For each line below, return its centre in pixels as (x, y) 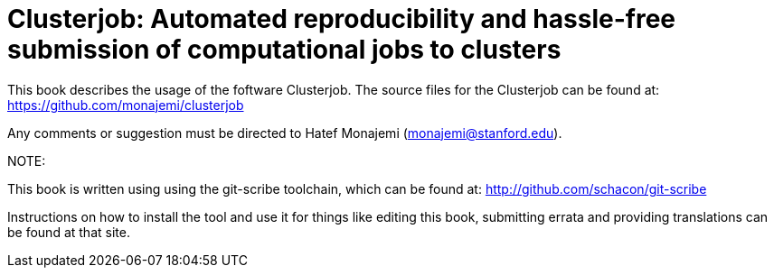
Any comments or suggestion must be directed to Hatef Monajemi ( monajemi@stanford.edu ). (285, 133)
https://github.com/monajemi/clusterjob (126, 105)
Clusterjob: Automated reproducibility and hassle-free (341, 19)
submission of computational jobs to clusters (284, 50)
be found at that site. (69, 232)
